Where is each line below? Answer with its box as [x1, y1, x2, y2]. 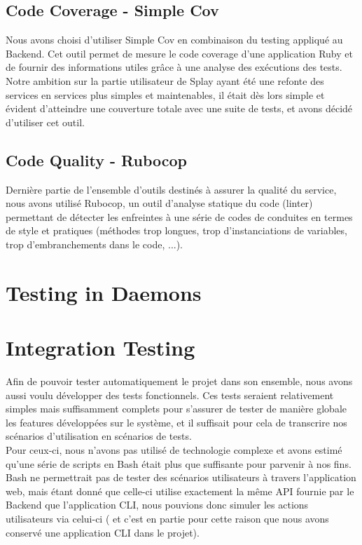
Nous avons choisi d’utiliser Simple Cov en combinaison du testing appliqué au [6, 32, 343, 47]
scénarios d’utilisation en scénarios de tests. [6, 429, 192, 443]
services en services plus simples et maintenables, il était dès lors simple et [6, 87, 325, 102]
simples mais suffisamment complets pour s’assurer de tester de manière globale [6, 401, 347, 416]
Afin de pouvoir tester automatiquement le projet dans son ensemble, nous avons [6, 374, 353, 389]
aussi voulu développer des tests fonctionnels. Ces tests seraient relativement [6, 387, 334, 402]
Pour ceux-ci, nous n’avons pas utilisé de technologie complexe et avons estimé [6, 443, 342, 457]
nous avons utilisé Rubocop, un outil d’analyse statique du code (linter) [6, 196, 313, 210]
